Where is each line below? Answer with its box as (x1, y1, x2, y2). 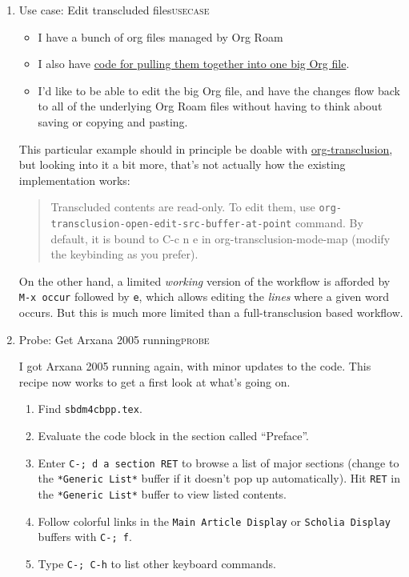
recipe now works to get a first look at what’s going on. (18, 373, 291, 390)
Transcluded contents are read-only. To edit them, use (50, 198, 315, 215)
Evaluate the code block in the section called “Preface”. (38, 427, 310, 444)
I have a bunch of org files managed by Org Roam (38, 28, 283, 45)
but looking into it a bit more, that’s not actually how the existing (18, 156, 346, 173)
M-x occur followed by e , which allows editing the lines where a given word (18, 288, 389, 305)
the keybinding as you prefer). (50, 246, 198, 262)
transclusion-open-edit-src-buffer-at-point (50, 218, 292, 230)
